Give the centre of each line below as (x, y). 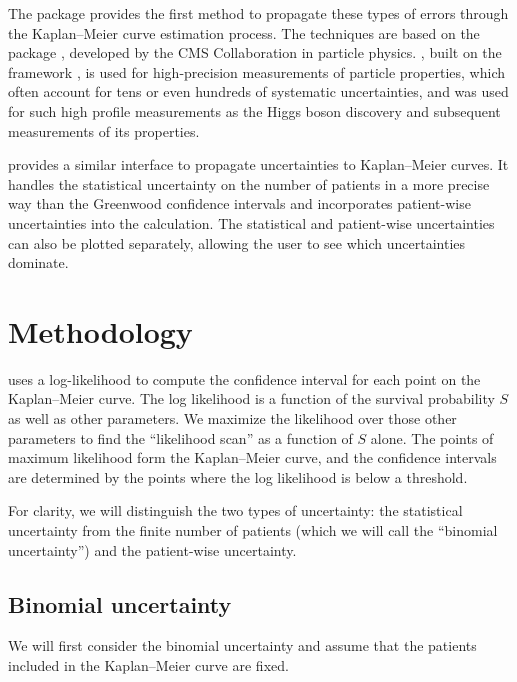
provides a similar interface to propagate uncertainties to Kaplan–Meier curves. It (258, 164)
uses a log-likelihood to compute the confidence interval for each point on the (244, 378)
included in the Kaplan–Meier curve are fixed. (148, 664)
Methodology (100, 330)
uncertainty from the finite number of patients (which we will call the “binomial (253, 530)
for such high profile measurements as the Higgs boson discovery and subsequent (254, 110)
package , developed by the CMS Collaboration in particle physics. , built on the (255, 52)
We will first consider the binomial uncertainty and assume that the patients (242, 645)
